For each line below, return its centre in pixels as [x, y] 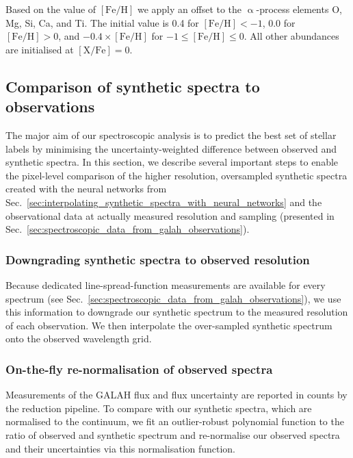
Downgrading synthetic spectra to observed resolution [158, 259]
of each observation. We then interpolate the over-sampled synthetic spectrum [169, 325]
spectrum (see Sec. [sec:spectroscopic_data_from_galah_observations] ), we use [173, 298]
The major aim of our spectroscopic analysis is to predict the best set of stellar [171, 135]
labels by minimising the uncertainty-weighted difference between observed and [171, 148]
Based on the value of [51, 9]
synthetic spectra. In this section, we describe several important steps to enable [172, 162]
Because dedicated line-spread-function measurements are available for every [166, 284]
